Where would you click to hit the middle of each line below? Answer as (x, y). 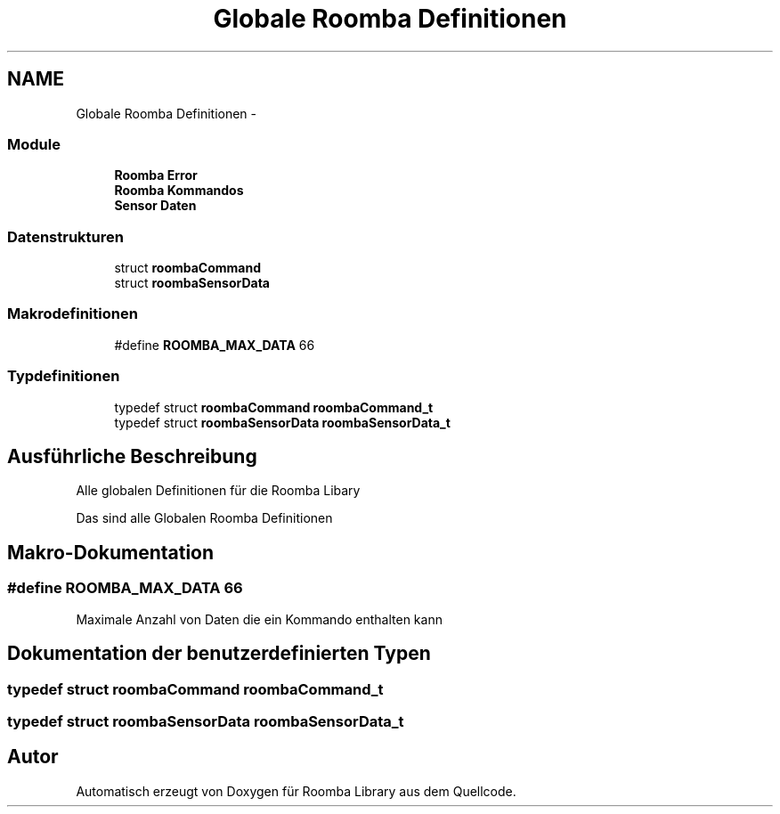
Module (34, 144)
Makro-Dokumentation (111, 552)
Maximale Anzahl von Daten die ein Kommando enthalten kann (259, 619)
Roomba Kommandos (179, 191)
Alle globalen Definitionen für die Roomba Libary (218, 491)
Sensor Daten (155, 206)
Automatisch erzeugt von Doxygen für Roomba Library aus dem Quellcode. (296, 791)
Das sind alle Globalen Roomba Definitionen (204, 518)
